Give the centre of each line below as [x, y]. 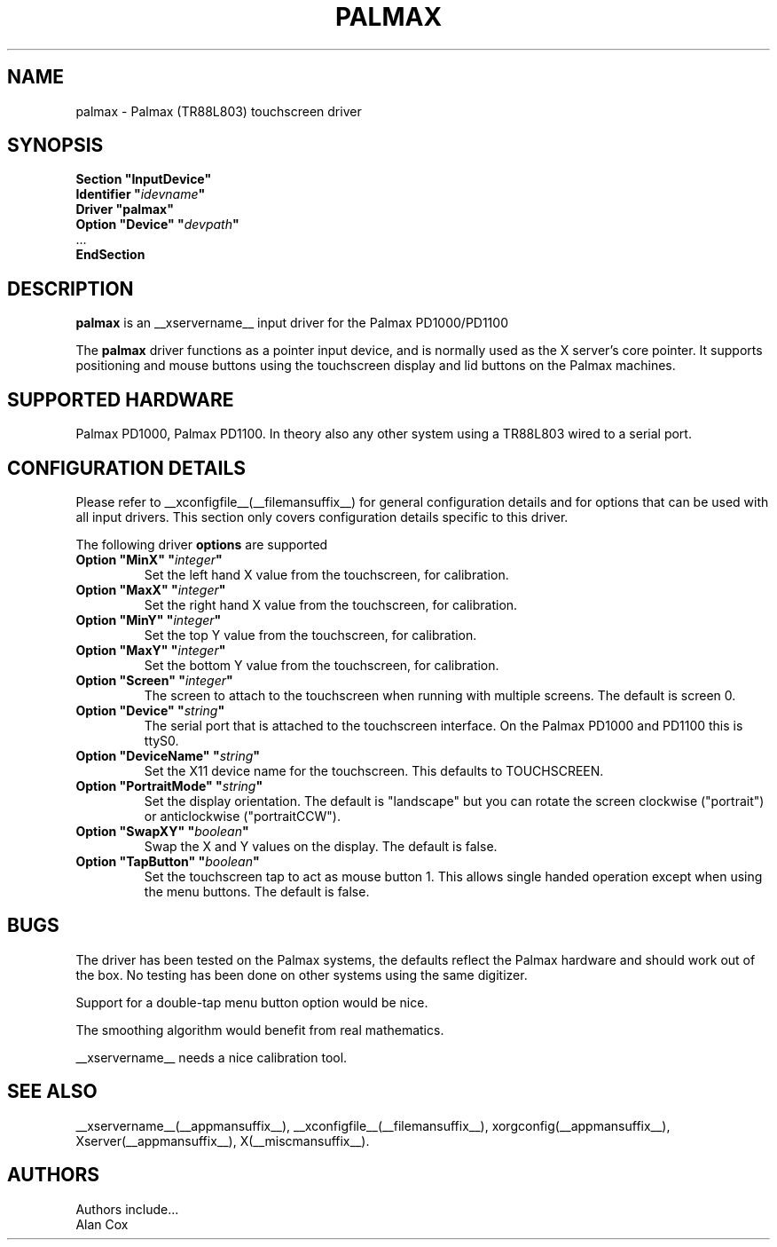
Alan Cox [102, 1224]
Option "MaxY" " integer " [151, 650]
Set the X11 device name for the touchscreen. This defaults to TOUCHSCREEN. [374, 770]
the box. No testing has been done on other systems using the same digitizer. [302, 975]
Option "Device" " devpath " [157, 225]
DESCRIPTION [71, 288]
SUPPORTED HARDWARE [121, 399]
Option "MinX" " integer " [149, 559]
